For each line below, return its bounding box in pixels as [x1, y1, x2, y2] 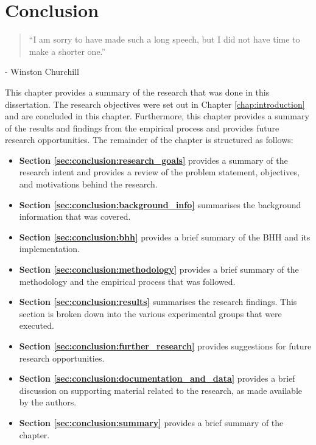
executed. [19, 319, 54, 332]
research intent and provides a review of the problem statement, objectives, [19, 166, 300, 178]
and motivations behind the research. [19, 178, 158, 191]
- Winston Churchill [5, 65, 79, 78]
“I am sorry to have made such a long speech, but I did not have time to [29, 33, 300, 46]
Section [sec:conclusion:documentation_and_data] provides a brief [19, 372, 295, 385]
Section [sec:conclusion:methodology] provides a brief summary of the [19, 263, 299, 276]
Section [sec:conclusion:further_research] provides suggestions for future [19, 340, 312, 352]
